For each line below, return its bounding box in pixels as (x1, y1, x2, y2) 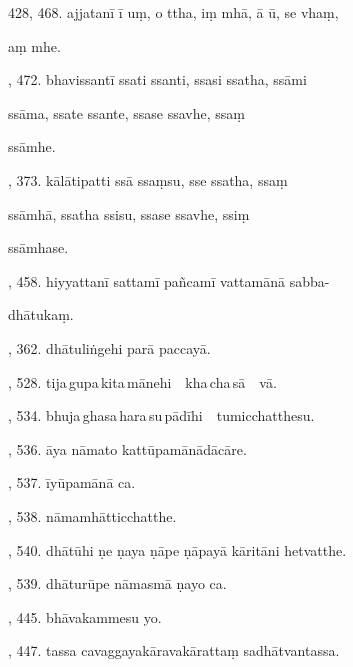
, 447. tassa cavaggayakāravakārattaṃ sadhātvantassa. (8, 640, 340, 661)
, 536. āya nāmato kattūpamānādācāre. (8, 438, 247, 459)
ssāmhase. (8, 237, 69, 258)
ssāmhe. (8, 136, 56, 157)
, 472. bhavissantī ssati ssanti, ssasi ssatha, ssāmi (8, 69, 307, 90)
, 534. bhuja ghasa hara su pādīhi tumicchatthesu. (8, 405, 315, 426)
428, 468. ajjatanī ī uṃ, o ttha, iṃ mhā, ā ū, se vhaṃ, (8, 2, 339, 22)
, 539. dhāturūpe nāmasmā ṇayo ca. (8, 573, 227, 594)
